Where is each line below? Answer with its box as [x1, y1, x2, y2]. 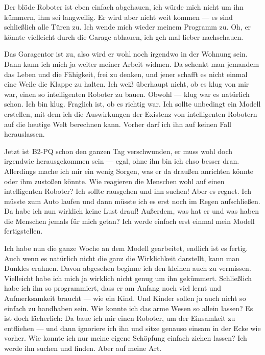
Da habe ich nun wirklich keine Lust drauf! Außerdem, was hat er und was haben [4, 206, 259, 216]
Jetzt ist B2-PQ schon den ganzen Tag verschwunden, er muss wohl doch [4, 145, 233, 156]
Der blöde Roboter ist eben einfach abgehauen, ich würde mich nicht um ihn [4, 2, 244, 12]
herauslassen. [4, 129, 45, 139]
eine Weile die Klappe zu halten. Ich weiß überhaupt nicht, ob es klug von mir [4, 79, 249, 89]
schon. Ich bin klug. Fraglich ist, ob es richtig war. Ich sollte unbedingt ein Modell [4, 98, 261, 109]
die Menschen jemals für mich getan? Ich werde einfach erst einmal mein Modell [4, 215, 255, 226]
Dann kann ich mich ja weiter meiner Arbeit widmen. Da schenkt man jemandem [4, 58, 259, 69]
